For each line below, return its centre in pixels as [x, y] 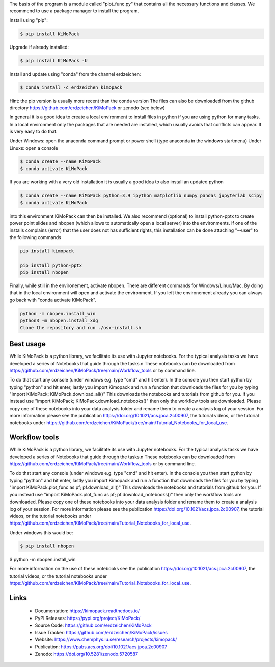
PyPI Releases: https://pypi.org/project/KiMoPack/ [88, 618]
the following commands [35, 237]
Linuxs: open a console [34, 148]
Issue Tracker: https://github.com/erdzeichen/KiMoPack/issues [101, 632]
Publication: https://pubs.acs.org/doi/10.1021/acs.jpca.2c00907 [101, 647]
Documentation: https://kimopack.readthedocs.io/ [87, 611]
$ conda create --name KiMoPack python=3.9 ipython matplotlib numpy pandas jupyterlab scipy [141, 196]
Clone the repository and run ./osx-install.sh [80, 328]
